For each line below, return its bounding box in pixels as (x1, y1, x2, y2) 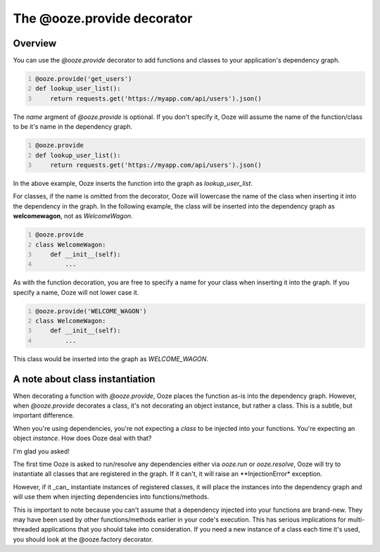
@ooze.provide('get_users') (35, 75, 132, 83)
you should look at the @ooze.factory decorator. (13, 535, 153, 544)
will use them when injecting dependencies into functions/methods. (13, 493, 210, 501)
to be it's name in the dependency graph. (13, 123, 133, 131)
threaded (13, 525, 40, 534)
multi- (347, 515, 365, 524)
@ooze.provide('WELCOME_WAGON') (35, 307, 147, 315)
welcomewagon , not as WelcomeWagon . (13, 212, 133, 220)
